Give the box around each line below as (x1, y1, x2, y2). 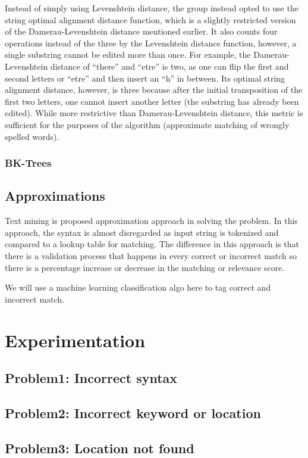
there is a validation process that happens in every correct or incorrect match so (5, 249, 297, 261)
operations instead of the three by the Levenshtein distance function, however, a (5, 36, 297, 49)
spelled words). (5, 130, 59, 142)
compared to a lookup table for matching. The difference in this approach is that (5, 238, 299, 250)
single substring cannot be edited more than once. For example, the (5, 48, 251, 61)
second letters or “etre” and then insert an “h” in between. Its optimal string (5, 71, 285, 84)
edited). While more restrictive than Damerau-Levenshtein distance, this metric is (5, 107, 303, 119)
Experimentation (5, 328, 146, 352)
